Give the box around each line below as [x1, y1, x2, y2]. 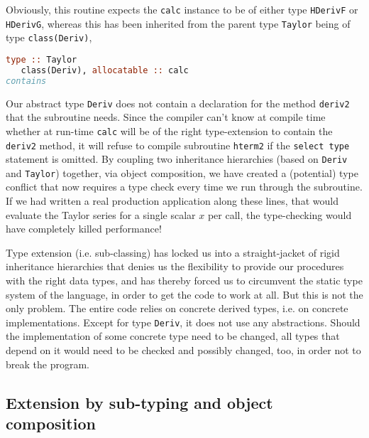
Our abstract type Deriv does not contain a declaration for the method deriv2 [6, 95, 350, 110]
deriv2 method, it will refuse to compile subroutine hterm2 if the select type [6, 137, 350, 152]
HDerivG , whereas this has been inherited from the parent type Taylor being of [6, 16, 351, 31]
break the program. [6, 356, 89, 371]
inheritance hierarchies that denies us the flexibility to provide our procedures [6, 259, 344, 274]
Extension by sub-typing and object [6, 391, 273, 413]
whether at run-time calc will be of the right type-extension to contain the [6, 123, 333, 138]
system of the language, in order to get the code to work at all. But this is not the [6, 287, 363, 301]
